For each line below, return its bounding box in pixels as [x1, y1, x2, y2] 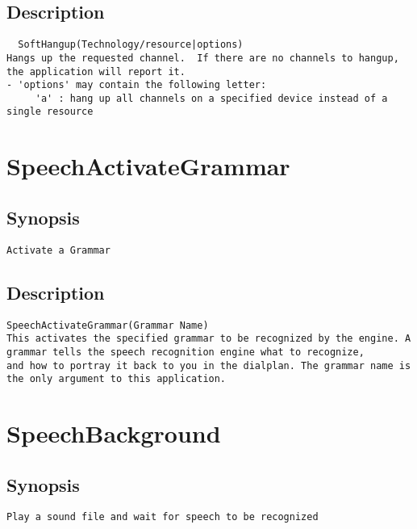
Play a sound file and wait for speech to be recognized [6, 511, 319, 523]
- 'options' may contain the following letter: [6, 79, 267, 91]
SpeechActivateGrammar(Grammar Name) [6, 319, 209, 331]
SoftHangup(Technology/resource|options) [18, 39, 244, 51]
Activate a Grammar [6, 244, 111, 256]
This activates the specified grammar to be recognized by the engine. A [6, 333, 411, 345]
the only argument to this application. [6, 373, 227, 385]
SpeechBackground [6, 417, 221, 450]
